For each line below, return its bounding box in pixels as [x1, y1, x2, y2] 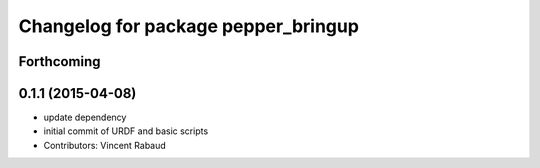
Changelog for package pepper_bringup [18, 15, 360, 37]
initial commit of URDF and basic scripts [43, 125, 209, 137]
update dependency [43, 111, 127, 124]
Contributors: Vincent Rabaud [43, 139, 167, 151]
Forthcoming [18, 53, 101, 70]
